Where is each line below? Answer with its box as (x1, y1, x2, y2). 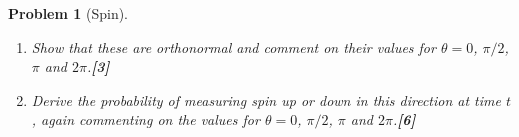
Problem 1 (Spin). (8, 3, 129, 23)
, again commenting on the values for (31, 109, 260, 130)
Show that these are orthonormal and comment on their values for (31, 36, 436, 57)
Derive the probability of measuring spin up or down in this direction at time (31, 89, 501, 110)
